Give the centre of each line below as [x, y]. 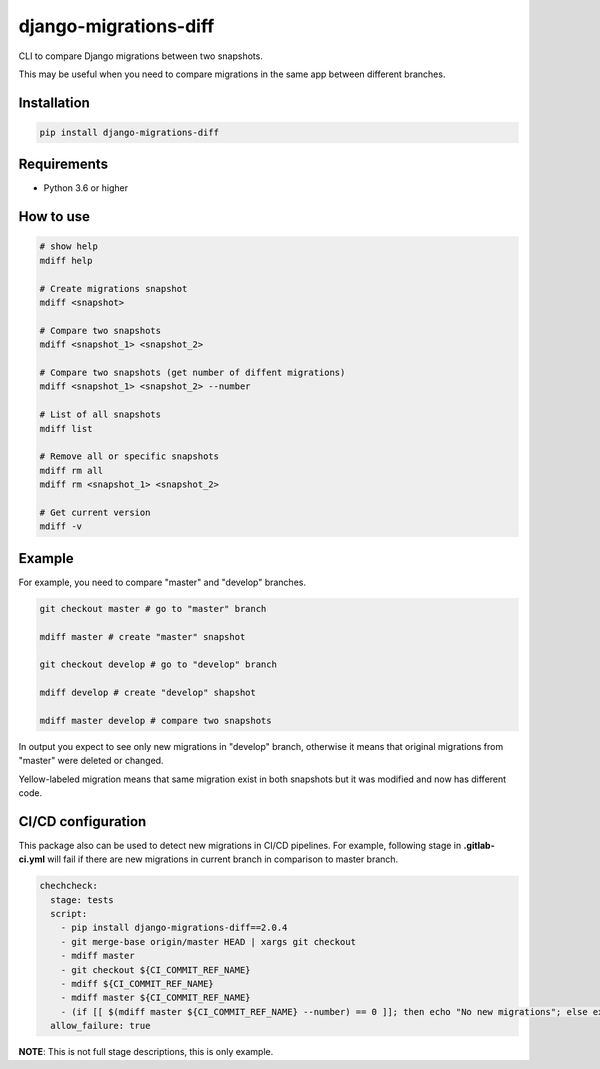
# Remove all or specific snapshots [129, 456]
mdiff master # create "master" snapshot [142, 636]
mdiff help [66, 260]
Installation [54, 102]
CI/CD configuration [82, 821]
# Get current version [95, 512]
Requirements [63, 164]
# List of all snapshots [100, 414]
